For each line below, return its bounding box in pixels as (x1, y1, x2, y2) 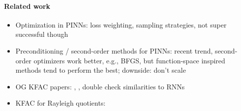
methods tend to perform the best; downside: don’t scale (15, 65, 186, 75)
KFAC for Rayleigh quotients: (15, 98, 106, 108)
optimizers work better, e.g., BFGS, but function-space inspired (33, 55, 225, 65)
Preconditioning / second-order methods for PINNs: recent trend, (15, 45, 213, 55)
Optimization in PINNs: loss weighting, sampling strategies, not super (15, 19, 227, 29)
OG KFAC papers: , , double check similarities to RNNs (15, 81, 185, 91)
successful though (15, 29, 68, 39)
